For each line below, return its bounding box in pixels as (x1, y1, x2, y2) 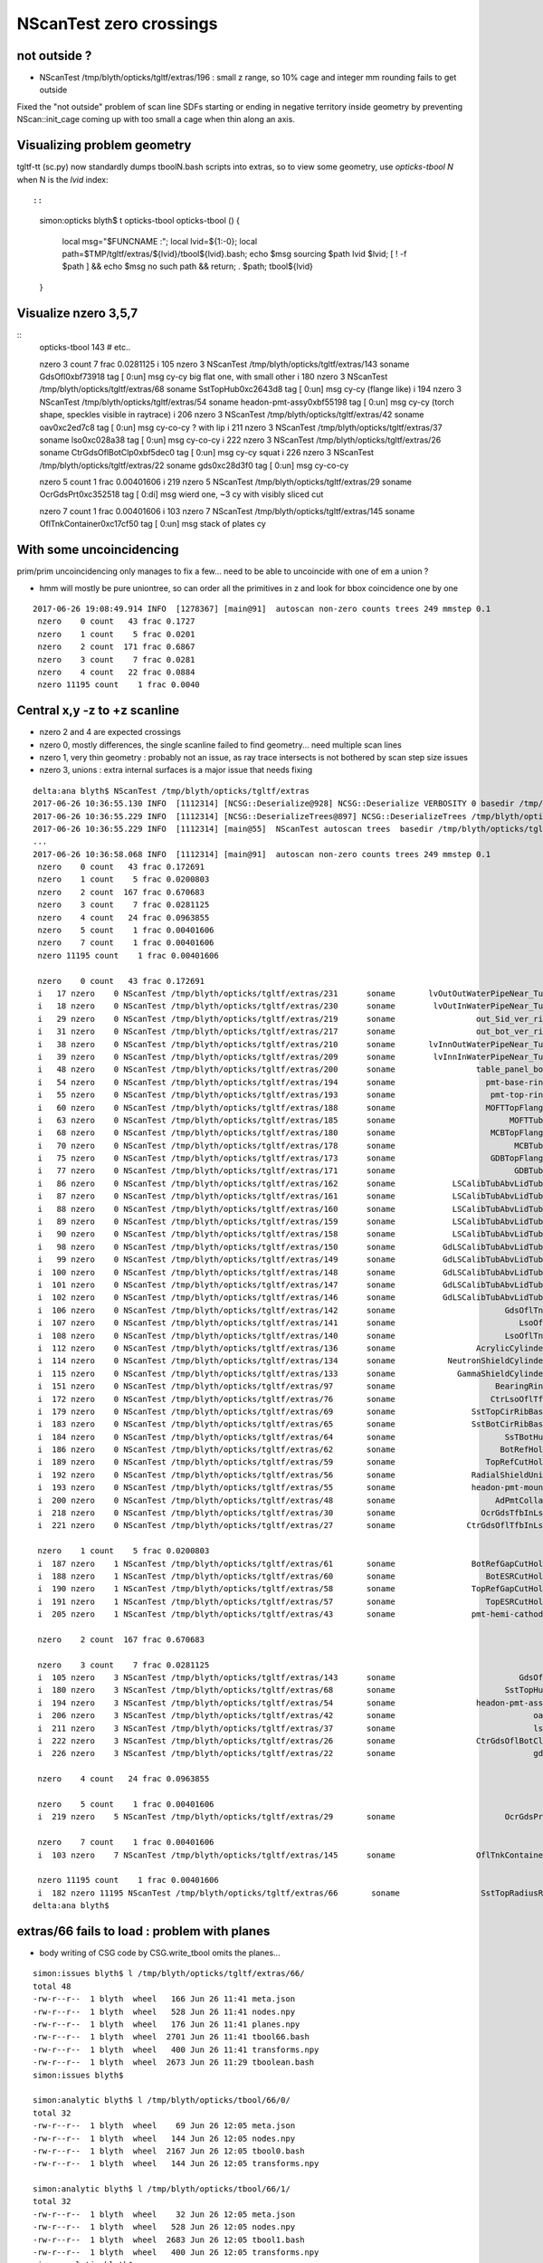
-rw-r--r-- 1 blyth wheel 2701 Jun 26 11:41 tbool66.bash (33, 2032, 310, 2042)
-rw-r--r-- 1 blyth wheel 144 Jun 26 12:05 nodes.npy (33, 2133, 296, 2144)
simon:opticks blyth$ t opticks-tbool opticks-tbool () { (39, 215, 240, 226)
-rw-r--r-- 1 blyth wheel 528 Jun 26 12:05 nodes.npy (33, 2222, 296, 2232)
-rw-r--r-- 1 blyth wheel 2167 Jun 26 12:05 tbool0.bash (33, 2145, 305, 2156)
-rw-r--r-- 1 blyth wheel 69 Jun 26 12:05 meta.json (33, 2121, 296, 2131)
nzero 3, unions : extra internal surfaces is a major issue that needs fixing (39, 765, 313, 776)
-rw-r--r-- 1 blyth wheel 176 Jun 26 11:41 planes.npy (33, 2019, 300, 2029)
